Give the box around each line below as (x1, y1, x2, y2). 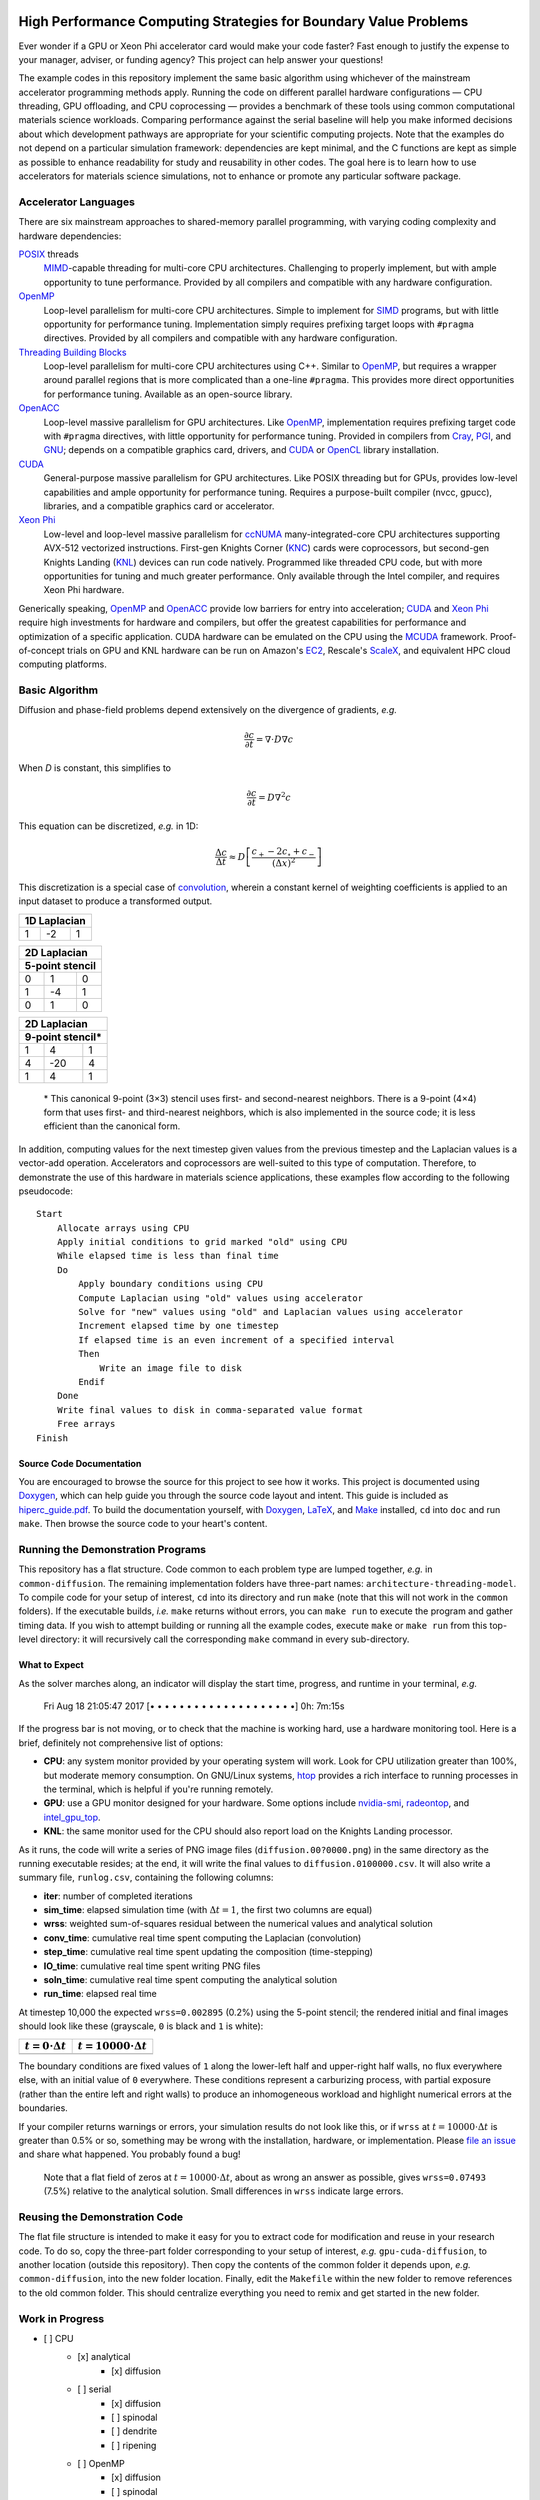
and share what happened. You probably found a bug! (18, 2148, 241, 2160)
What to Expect (18, 1659, 84, 1671)
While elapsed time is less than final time (56, 1250, 279, 1262)
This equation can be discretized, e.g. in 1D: (18, 820, 199, 832)
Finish (36, 1432, 69, 1444)
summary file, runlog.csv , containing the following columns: (18, 1871, 274, 1884)
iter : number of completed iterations (43, 1890, 194, 1902)
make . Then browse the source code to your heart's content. (18, 1518, 268, 1530)
